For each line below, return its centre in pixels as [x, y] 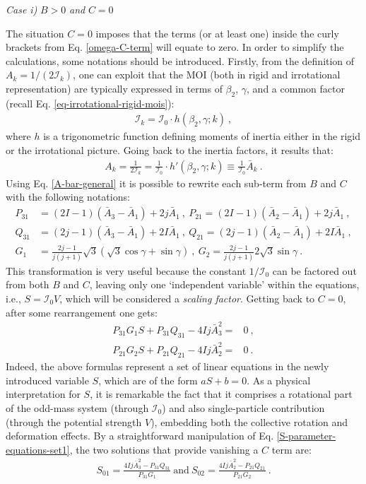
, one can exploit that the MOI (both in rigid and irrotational [207, 75]
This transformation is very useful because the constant [126, 270]
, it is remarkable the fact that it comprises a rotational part [221, 394]
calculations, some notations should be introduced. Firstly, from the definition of [180, 60]
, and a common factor [296, 88]
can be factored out [314, 270]
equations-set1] [38, 449]
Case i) [22, 9]
